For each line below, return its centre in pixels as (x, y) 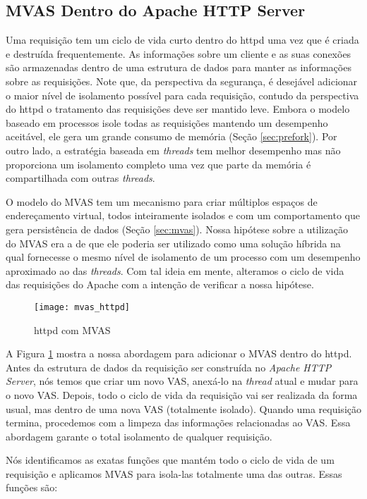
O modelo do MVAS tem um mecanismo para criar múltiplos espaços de (162, 201)
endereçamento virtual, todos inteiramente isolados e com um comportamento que (183, 215)
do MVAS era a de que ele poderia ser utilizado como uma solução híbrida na (173, 243)
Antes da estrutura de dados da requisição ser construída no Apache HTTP (169, 367)
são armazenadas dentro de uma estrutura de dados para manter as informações (179, 67)
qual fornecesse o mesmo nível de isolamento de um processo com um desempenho (183, 257)
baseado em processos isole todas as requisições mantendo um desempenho (167, 122)
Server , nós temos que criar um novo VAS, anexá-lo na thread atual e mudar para (182, 381)
